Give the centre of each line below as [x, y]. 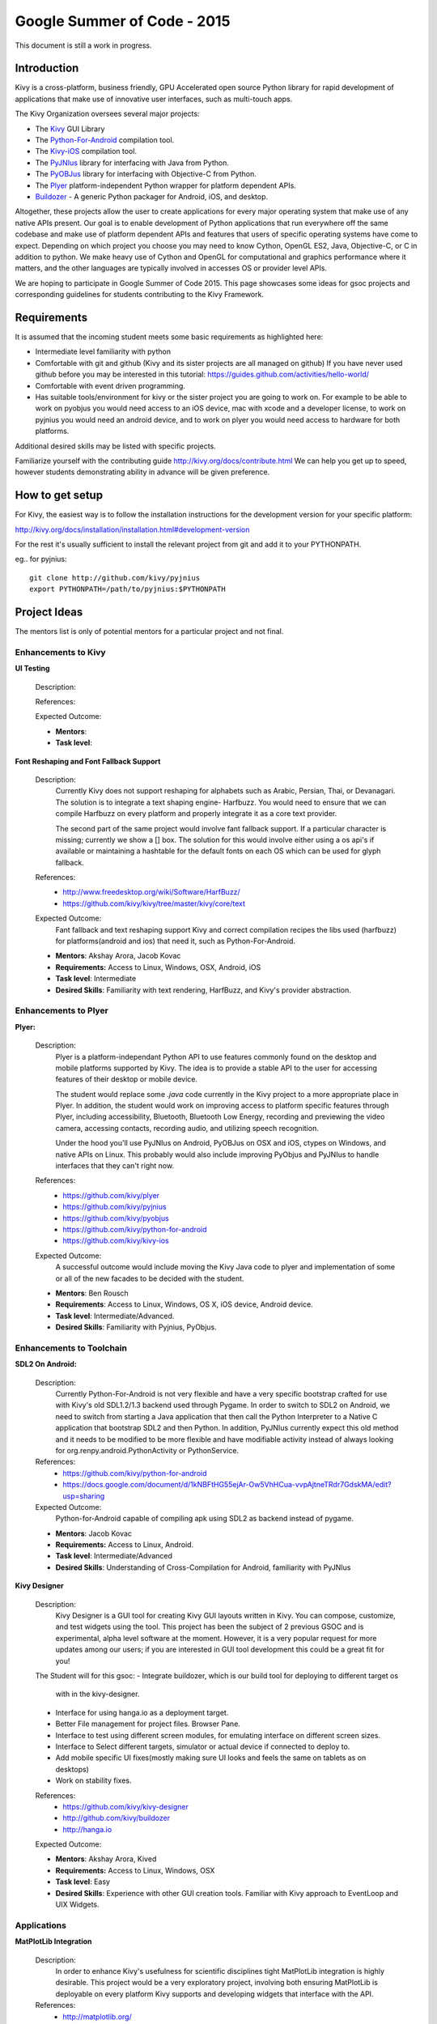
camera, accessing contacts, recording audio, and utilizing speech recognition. [187, 1128]
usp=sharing [84, 1496]
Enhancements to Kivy [60, 652]
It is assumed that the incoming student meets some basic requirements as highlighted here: [169, 337]
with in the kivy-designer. [98, 1694]
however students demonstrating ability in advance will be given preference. [142, 472]
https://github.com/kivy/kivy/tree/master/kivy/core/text [154, 904]
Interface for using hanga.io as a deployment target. [142, 1712]
